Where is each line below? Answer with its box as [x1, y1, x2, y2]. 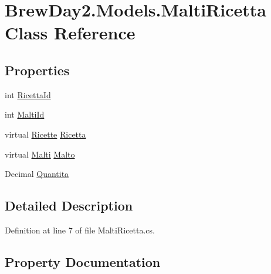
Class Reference [5, 21, 135, 45]
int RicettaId [5, 88, 51, 101]
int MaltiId [5, 108, 45, 121]
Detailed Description [5, 196, 133, 215]
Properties [5, 61, 70, 79]
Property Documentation [5, 252, 161, 270]
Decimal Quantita [5, 168, 69, 180]
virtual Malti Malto [5, 148, 75, 160]
